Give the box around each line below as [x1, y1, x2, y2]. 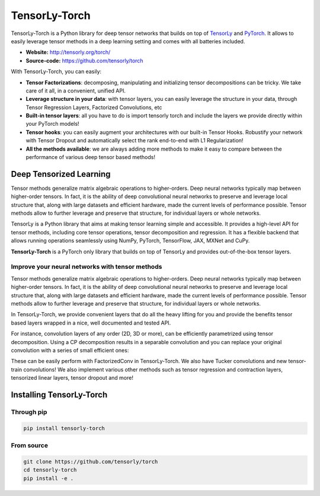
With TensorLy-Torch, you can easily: [11, 68, 102, 75]
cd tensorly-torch [23, 466, 77, 473]
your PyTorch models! [25, 120, 79, 128]
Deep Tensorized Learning [11, 169, 111, 179]
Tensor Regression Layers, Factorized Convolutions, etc [25, 104, 162, 111]
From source [11, 441, 49, 450]
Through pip [11, 408, 47, 416]
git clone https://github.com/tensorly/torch [23, 458, 158, 465]
